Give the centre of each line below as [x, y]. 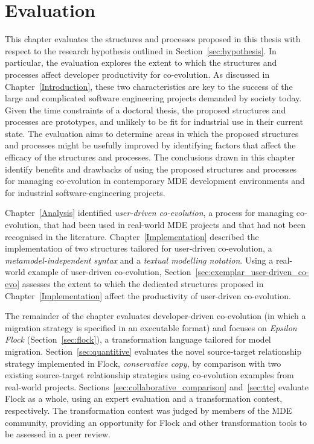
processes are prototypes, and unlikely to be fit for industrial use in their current [154, 122]
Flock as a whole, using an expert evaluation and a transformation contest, [144, 398]
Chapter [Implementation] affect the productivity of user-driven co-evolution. [148, 295]
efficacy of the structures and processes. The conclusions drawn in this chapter [150, 157]
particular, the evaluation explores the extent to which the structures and [141, 62]
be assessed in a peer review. [58, 434]
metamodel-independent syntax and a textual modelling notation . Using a [139, 260]
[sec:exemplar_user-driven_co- [252, 272]
